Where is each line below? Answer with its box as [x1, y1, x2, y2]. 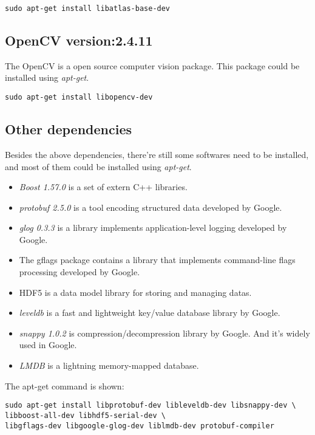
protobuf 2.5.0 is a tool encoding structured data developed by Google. [19, 200, 282, 213]
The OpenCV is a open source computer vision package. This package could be [5, 59, 300, 72]
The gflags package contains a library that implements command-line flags [19, 253, 296, 266]
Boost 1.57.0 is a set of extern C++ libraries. [19, 180, 188, 193]
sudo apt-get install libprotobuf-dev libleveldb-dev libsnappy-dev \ [5, 401, 296, 410]
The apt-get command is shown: [5, 379, 124, 392]
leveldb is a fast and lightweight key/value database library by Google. [19, 306, 280, 319]
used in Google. [19, 338, 77, 351]
